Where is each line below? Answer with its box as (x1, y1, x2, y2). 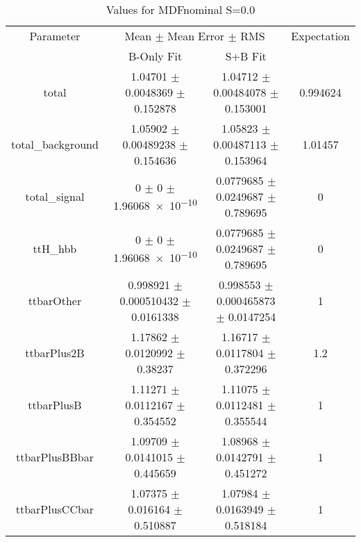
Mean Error (167, 28, 225, 44)
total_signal (25, 188, 85, 204)
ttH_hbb (33, 240, 77, 256)
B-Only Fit (128, 48, 183, 64)
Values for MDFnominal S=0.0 (106, 1, 255, 17)
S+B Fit (225, 48, 267, 64)
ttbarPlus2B (25, 345, 85, 361)
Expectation (291, 28, 350, 44)
